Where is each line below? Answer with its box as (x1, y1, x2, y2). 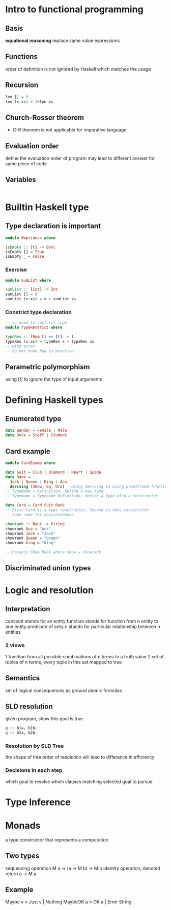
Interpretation (5, 605, 50, 613)
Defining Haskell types (5, 394, 103, 406)
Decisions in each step (5, 767, 63, 774)
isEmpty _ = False (5, 254, 44, 259)
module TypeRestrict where (5, 325, 63, 330)
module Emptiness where (5, 235, 56, 240)
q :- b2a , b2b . (5, 730, 38, 736)
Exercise (5, 266, 27, 273)
